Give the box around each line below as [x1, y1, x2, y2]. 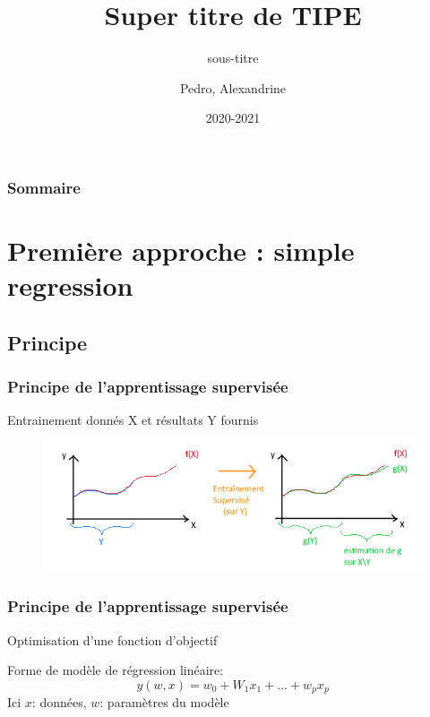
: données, [31, 693, 87, 712]
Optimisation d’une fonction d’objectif [7, 630, 218, 649]
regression [7, 267, 133, 304]
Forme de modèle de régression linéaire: [7, 661, 224, 679]
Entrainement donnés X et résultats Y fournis [7, 410, 259, 429]
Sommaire [7, 176, 81, 198]
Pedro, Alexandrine [179, 78, 287, 97]
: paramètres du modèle [99, 693, 229, 712]
